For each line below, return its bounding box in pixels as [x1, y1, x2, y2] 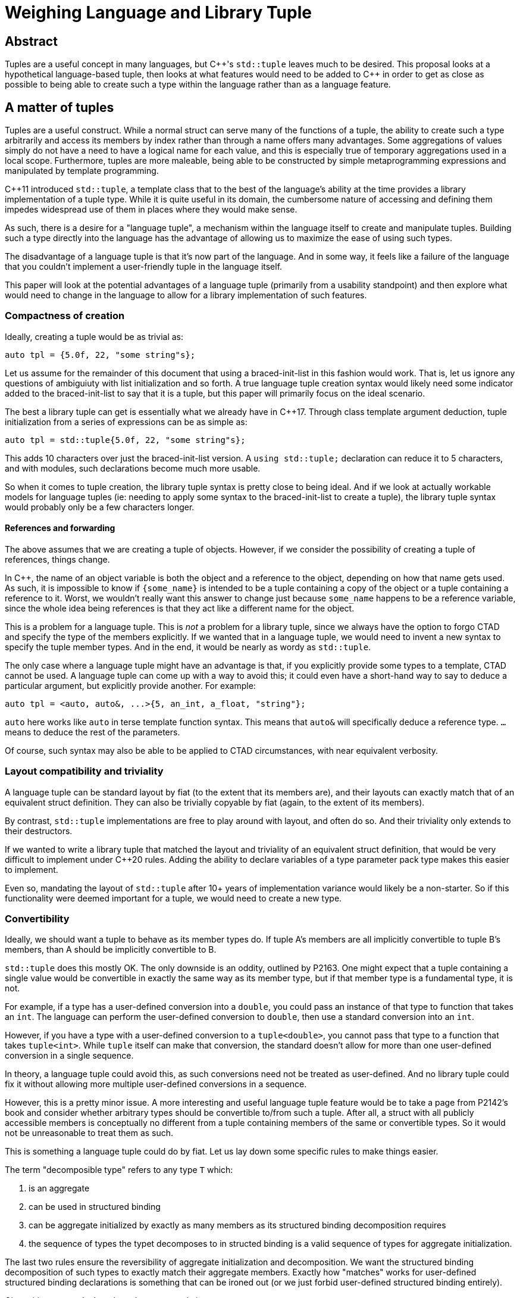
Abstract [5, 33, 58, 49]
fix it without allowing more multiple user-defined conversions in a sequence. [5, 1079, 307, 1090]
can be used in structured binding [29, 1202, 161, 1212]
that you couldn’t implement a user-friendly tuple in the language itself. [5, 261, 283, 272]
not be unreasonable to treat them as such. [5, 1128, 174, 1138]
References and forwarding [5, 523, 115, 533]
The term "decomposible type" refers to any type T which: [5, 1165, 233, 1175]
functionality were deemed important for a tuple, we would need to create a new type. [5, 893, 342, 903]
